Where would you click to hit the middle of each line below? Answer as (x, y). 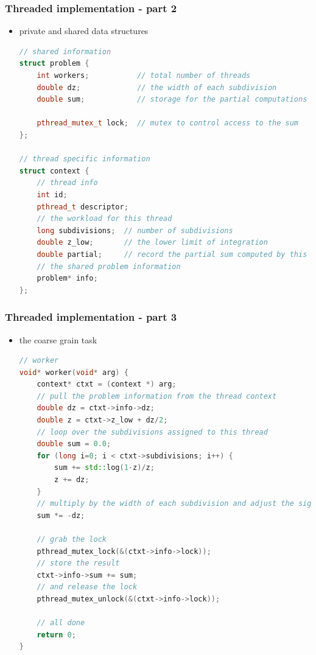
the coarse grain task (58, 339)
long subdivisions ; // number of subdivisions (135, 230)
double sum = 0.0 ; (74, 444)
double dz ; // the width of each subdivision (157, 87)
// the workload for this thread (104, 219)
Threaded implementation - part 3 (91, 317)
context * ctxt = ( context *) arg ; (107, 384)
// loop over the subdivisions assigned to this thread (152, 432)
